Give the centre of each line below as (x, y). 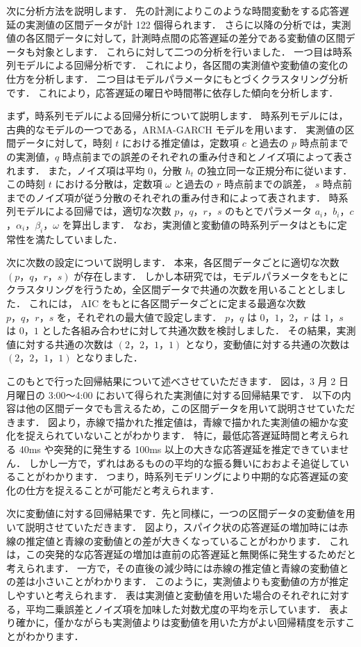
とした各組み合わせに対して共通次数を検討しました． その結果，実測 (199, 330)
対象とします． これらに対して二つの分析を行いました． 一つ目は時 (189, 51)
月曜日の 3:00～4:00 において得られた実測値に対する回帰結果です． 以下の (174, 394)
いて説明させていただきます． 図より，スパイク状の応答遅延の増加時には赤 (177, 526)
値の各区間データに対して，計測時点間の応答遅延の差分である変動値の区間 (176, 38)
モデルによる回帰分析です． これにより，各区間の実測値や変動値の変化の (182, 65)
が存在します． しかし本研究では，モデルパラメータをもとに (211, 276)
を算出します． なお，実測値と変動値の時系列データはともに (200, 224)
